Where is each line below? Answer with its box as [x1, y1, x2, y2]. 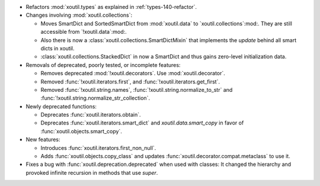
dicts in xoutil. [40, 44, 75, 52]
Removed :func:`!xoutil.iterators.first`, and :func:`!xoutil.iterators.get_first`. [40, 78, 220, 85]
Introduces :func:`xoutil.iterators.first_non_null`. [40, 144, 156, 151]
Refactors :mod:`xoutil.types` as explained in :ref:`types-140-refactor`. [25, 4, 197, 10]
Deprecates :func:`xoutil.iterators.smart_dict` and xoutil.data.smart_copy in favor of [40, 119, 244, 127]
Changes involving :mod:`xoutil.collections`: [25, 12, 133, 19]
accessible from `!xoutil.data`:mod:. [40, 28, 127, 36]
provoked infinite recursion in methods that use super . [25, 169, 158, 176]
